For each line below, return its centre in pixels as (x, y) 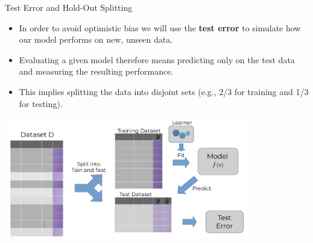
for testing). (41, 103)
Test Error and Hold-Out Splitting (69, 7)
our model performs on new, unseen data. (96, 39)
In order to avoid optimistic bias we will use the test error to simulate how (160, 27)
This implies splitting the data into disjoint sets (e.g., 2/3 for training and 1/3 (164, 91)
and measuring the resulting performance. (96, 71)
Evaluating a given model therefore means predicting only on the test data (157, 59)
